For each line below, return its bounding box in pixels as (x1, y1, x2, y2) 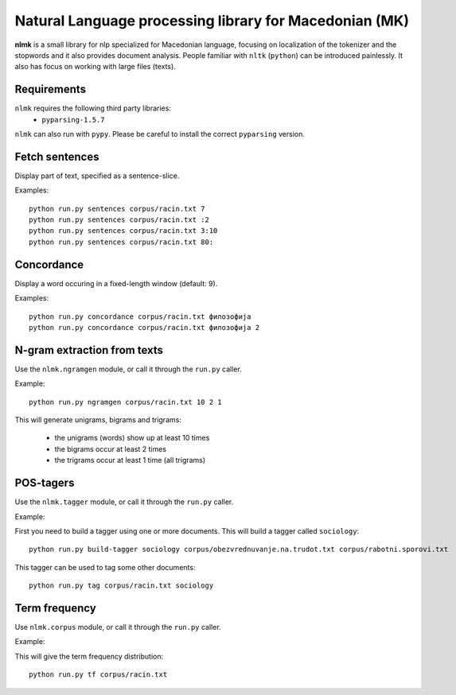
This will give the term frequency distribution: (14, 651, 163, 661)
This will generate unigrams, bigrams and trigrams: (14, 415, 182, 425)
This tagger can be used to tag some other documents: (14, 562, 196, 572)
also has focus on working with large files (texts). (14, 62, 177, 72)
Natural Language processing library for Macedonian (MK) (14, 12, 410, 29)
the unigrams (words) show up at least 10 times (54, 433, 210, 443)
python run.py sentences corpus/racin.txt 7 (29, 204, 206, 213)
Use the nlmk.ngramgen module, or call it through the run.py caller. (14, 364, 242, 374)
